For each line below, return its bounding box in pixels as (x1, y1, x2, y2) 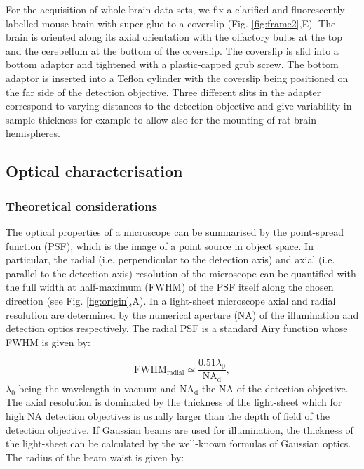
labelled (6, 15, 39, 30)
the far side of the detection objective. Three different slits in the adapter (6, 84, 321, 99)
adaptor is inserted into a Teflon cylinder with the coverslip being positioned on (6, 70, 349, 85)
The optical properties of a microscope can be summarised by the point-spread (6, 224, 344, 239)
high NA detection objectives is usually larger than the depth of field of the (6, 408, 330, 423)
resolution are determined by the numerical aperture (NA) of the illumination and (6, 307, 359, 322)
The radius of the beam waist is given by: (6, 449, 184, 464)
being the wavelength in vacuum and (18, 381, 177, 395)
